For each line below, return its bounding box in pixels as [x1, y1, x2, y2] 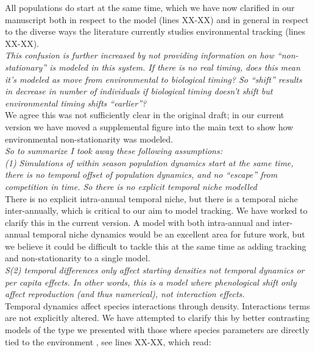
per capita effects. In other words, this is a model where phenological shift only [5, 275, 297, 288]
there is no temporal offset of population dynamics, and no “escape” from [5, 168, 278, 181]
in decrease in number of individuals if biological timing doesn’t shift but [5, 85, 273, 97]
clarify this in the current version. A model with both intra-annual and [5, 216, 270, 228]
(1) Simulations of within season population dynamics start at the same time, [5, 156, 294, 169]
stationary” [5, 60, 47, 73]
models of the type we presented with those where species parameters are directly [5, 323, 310, 336]
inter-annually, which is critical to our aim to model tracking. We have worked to [5, 204, 308, 217]
